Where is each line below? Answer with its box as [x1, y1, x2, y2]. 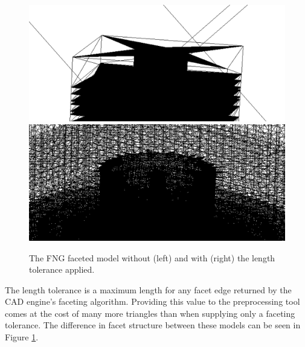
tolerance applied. [29, 263, 95, 276]
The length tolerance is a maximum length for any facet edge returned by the [5, 283, 292, 296]
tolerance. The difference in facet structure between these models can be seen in [5, 319, 301, 331]
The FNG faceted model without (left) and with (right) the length [29, 251, 275, 264]
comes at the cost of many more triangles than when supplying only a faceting [5, 307, 295, 319]
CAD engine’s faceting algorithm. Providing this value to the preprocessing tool [5, 295, 300, 308]
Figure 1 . [5, 331, 39, 343]
